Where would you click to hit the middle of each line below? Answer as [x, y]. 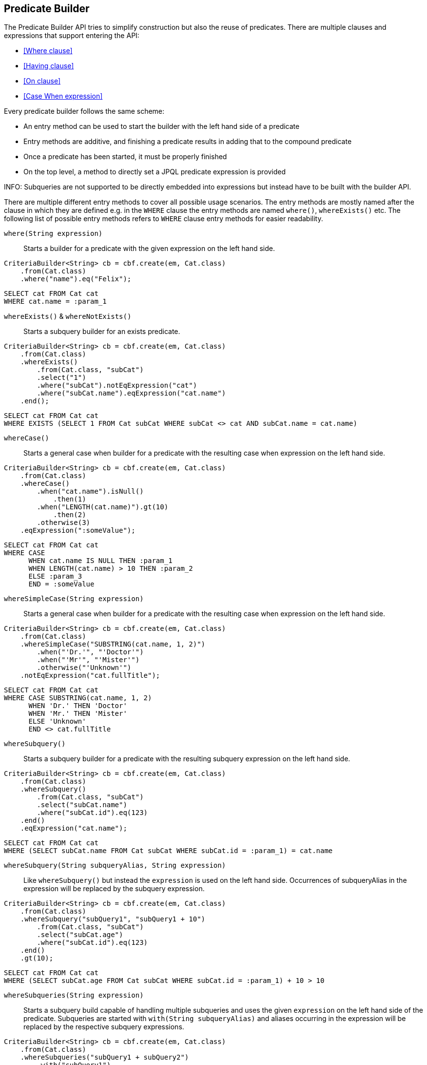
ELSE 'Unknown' [57, 721]
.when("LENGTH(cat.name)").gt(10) [103, 507]
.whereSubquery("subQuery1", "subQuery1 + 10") [113, 919]
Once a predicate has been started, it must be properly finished [125, 157]
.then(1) [70, 499]
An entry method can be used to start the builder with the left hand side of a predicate [162, 126]
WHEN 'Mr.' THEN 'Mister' [78, 714]
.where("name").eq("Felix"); [76, 279]
